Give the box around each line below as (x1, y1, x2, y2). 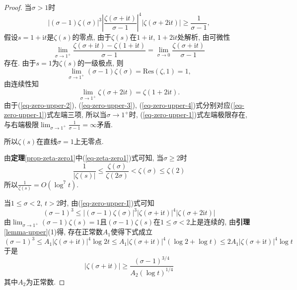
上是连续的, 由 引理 (190, 217, 250, 227)
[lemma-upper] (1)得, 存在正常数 (4, 226, 103, 237)
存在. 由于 (4, 57, 36, 68)
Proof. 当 (4, 2, 32, 12)
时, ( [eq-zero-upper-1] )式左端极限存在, (129, 109, 247, 120)
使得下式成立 (110, 226, 152, 237)
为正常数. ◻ (26, 276, 65, 287)
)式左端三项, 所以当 (44, 109, 107, 120)
